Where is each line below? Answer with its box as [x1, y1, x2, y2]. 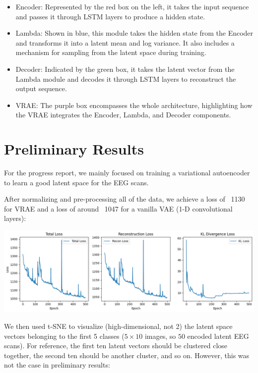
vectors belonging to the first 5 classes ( [4, 330, 125, 341]
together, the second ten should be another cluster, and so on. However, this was [4, 350, 250, 360]
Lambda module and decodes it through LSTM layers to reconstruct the [15, 73, 236, 84]
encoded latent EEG [187, 330, 249, 341]
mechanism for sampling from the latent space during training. [15, 47, 206, 57]
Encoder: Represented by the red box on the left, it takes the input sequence [15, 1, 249, 11]
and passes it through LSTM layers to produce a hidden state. [15, 11, 205, 21]
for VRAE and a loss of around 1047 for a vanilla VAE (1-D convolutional [4, 203, 233, 213]
